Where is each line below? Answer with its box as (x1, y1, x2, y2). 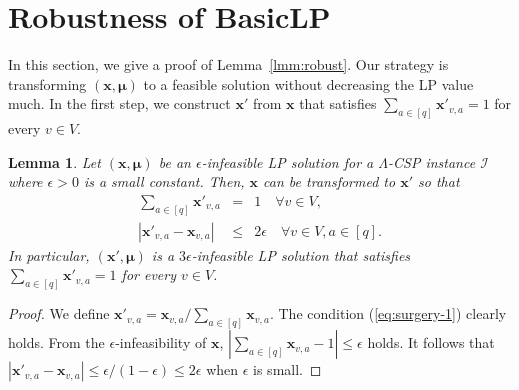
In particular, (8, 244, 90, 265)
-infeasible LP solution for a (201, 151, 374, 172)
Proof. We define (8, 303, 110, 324)
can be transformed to (263, 171, 396, 192)
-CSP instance (387, 151, 476, 172)
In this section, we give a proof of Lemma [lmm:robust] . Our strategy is (8, 54, 449, 75)
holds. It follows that (367, 332, 495, 353)
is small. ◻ (253, 359, 322, 380)
